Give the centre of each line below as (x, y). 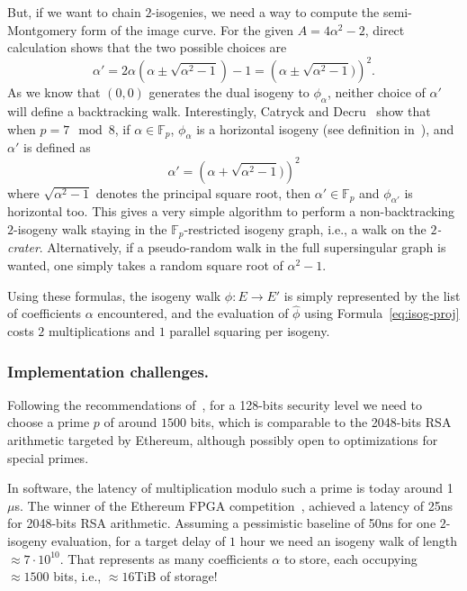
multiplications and (102, 331)
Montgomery (42, 29)
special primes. (48, 457)
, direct (385, 29)
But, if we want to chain (74, 12)
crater (23, 247)
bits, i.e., (77, 576)
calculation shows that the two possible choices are (147, 47)
